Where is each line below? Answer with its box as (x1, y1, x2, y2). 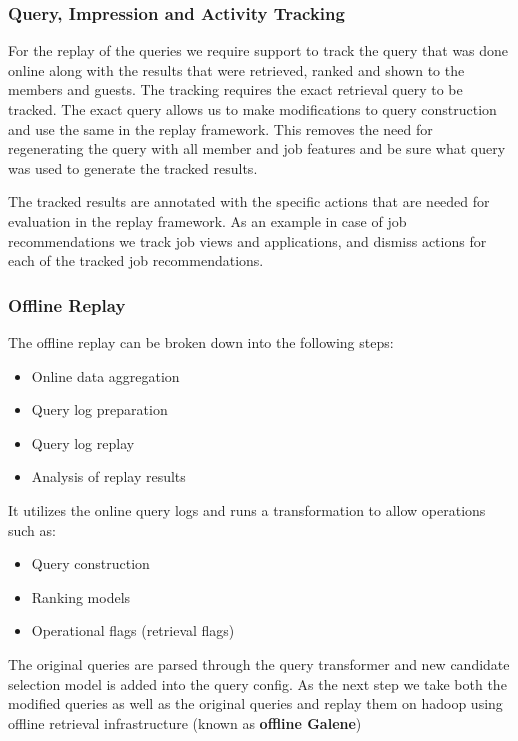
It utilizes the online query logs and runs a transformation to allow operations (8, 499, 486, 520)
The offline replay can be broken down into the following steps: (8, 331, 394, 352)
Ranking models (31, 586, 131, 607)
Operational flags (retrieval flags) (31, 620, 235, 641)
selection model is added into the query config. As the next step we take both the (8, 673, 507, 694)
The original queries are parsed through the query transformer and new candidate (8, 653, 510, 674)
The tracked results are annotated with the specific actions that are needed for (8, 191, 490, 212)
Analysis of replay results (31, 466, 186, 487)
